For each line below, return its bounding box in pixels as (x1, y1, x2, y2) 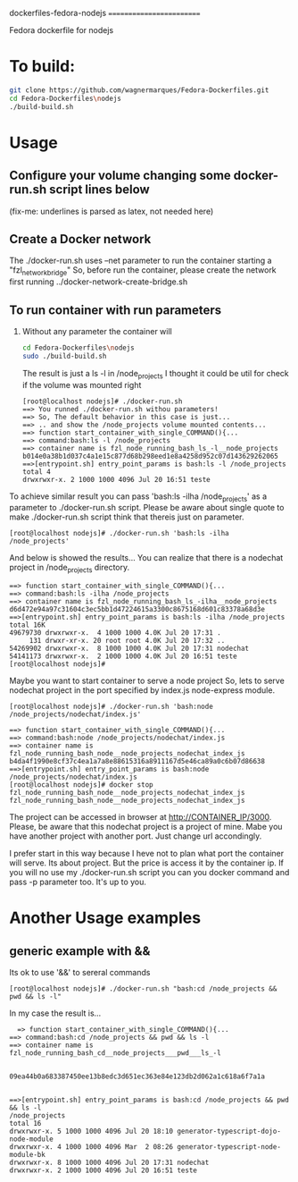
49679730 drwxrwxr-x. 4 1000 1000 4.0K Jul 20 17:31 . (9, 629, 221, 637)
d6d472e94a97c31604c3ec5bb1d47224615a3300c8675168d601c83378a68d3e (9, 605, 266, 614)
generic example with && (9, 943, 151, 958)
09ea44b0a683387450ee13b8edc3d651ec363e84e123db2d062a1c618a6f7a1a (9, 1072, 266, 1081)
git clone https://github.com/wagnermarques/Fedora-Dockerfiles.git (9, 85, 269, 95)
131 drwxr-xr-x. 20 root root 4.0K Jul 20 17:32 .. (29, 637, 226, 646)
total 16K (9, 621, 46, 629)
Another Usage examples (9, 908, 202, 928)
